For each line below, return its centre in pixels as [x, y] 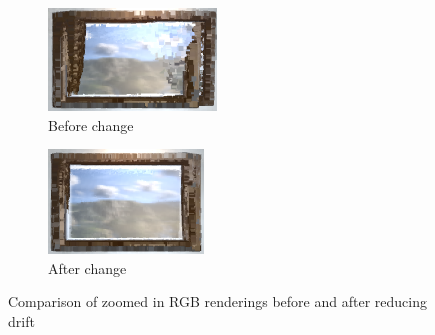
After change [87, 267]
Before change [91, 124]
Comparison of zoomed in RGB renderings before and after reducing [217, 301]
